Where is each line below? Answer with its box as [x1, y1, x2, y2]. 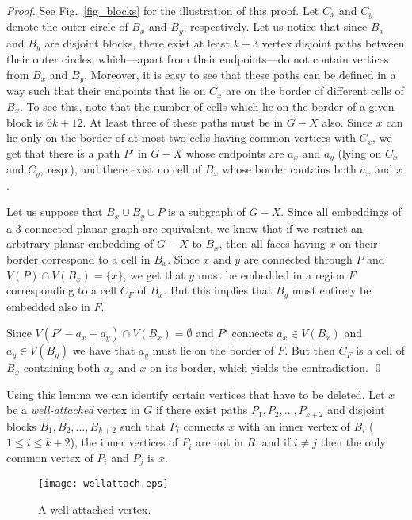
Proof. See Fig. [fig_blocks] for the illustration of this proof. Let [6, 2, 319, 18]
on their [339, 235, 378, 252]
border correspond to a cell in [6, 250, 151, 267]
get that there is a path [6, 144, 120, 161]
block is [6, 113, 44, 130]
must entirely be [292, 282, 372, 298]
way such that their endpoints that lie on [6, 82, 206, 99]
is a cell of [356, 342, 406, 359]
